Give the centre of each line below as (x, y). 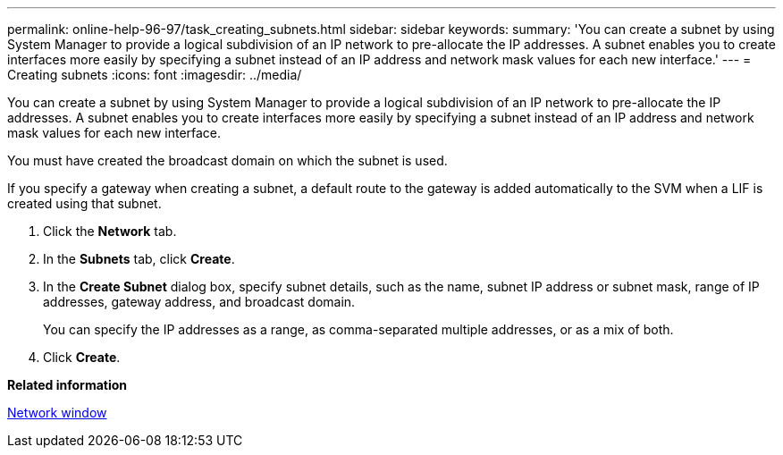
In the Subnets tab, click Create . (139, 259)
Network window (57, 413)
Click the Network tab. (110, 231)
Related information (67, 385)
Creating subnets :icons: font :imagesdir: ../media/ (155, 75)
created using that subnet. (84, 203)
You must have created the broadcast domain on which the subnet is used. (227, 160)
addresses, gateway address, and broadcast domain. (199, 302)
